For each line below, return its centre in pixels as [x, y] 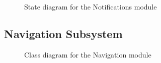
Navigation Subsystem [63, 33]
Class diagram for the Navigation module [88, 54]
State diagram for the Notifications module [91, 6]
